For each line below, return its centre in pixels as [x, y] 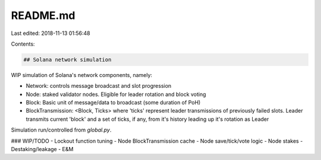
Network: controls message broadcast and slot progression [99, 86]
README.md [43, 15]
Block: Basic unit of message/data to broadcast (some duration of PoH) [113, 103]
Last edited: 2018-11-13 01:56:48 [51, 33]
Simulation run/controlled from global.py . [61, 130]
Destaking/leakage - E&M [42, 149]
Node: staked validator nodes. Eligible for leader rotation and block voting [116, 94]
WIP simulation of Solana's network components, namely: [82, 75]
